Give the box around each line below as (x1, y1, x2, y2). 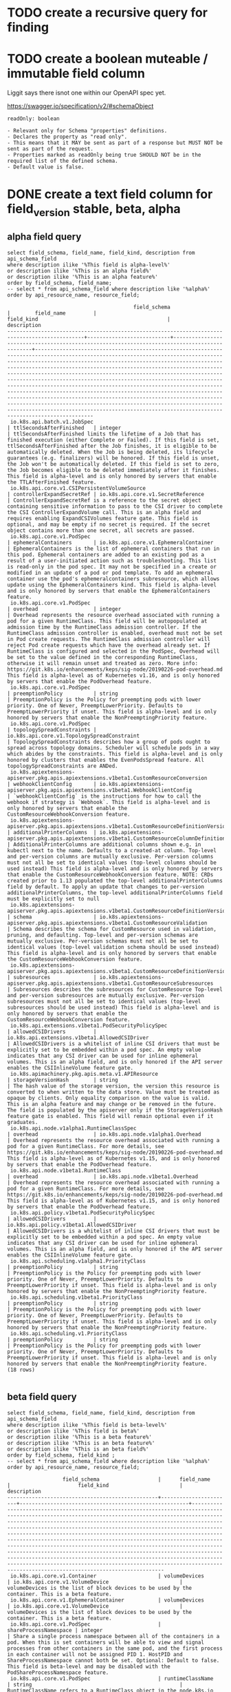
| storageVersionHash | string (7, 1076, 118, 1083)
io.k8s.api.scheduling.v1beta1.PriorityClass (10, 1294, 143, 1301)
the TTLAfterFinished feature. (7, 478, 97, 486)
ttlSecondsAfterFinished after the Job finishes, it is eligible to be (7, 442, 217, 449)
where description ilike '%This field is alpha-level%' (7, 261, 170, 268)
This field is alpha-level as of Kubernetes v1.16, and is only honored (7, 671, 220, 679)
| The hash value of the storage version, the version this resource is (7, 1082, 220, 1090)
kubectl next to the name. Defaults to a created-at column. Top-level (7, 847, 217, 854)
